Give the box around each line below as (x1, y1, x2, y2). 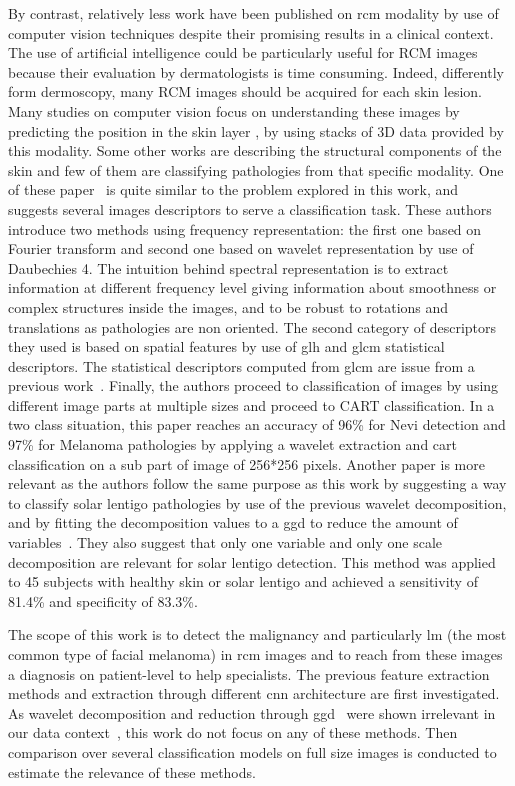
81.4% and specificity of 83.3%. (8, 590, 198, 611)
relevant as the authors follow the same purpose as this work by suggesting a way (8, 473, 507, 494)
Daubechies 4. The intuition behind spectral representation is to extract (8, 257, 449, 278)
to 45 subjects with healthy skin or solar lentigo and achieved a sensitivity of (8, 571, 478, 592)
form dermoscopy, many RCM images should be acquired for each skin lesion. (8, 81, 482, 102)
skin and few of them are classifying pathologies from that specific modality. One (8, 159, 504, 180)
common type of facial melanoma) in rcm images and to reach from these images (8, 644, 503, 664)
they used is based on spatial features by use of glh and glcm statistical (8, 336, 445, 357)
